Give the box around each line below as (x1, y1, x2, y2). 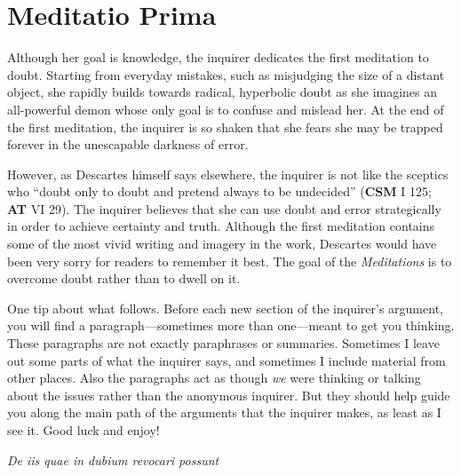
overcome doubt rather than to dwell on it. (7, 269, 241, 288)
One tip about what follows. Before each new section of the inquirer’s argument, (7, 298, 443, 317)
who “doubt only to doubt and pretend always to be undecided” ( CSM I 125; (7, 182, 432, 201)
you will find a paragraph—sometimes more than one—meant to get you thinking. (7, 316, 455, 335)
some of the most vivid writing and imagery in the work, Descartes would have (7, 234, 437, 253)
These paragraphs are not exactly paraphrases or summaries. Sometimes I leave (7, 334, 440, 352)
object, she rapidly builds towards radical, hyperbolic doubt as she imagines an (7, 83, 438, 101)
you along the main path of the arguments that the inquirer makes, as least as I (7, 403, 441, 422)
